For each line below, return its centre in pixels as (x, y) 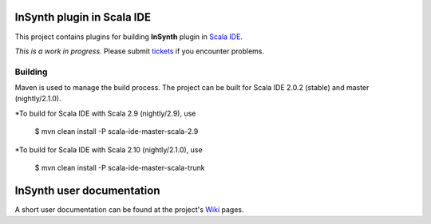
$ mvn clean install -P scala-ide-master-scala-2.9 (117, 132)
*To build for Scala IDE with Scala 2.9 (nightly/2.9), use (105, 113)
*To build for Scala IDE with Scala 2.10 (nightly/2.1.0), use (109, 149)
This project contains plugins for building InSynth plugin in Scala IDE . (129, 37)
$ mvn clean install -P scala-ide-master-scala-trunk (120, 168)
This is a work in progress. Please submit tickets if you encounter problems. (140, 51)
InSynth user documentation (87, 190)
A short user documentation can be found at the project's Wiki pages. (129, 209)
